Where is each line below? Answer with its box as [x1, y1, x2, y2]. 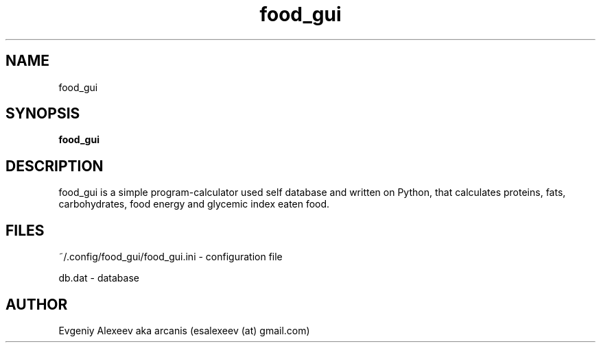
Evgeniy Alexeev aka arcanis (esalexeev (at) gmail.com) [58, 324, 310, 336]
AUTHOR [5, 295, 68, 313]
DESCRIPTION [5, 157, 104, 175]
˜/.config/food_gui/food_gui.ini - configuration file [58, 251, 283, 263]
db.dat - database [58, 272, 139, 284]
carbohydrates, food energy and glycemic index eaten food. [58, 198, 330, 210]
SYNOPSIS [5, 105, 80, 123]
